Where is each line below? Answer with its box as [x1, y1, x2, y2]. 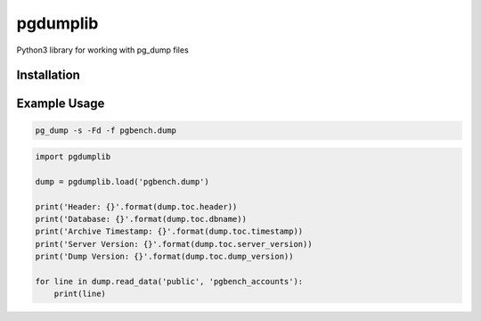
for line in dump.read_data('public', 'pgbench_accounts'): [35, 276, 304, 287]
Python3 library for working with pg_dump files [16, 45, 189, 55]
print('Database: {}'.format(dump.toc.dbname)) [35, 214, 247, 225]
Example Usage [16, 96, 105, 111]
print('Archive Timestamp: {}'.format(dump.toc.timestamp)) [35, 226, 304, 236]
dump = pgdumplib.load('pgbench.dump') [35, 177, 209, 186]
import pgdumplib [35, 152, 111, 162]
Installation [16, 68, 80, 83]
